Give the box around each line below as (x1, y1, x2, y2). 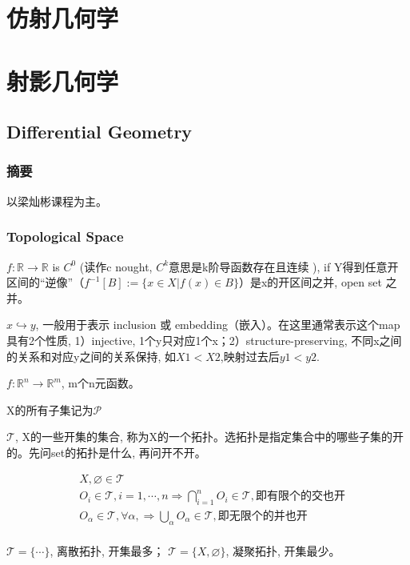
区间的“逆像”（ (6, 274, 85, 291)
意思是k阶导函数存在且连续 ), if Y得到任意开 (169, 258, 399, 274)
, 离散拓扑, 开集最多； (50, 542, 165, 559)
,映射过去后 (220, 347, 280, 364)
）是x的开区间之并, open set (238, 274, 382, 291)
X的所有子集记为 (6, 401, 94, 418)
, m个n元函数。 (61, 375, 140, 391)
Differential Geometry (6, 119, 193, 144)
